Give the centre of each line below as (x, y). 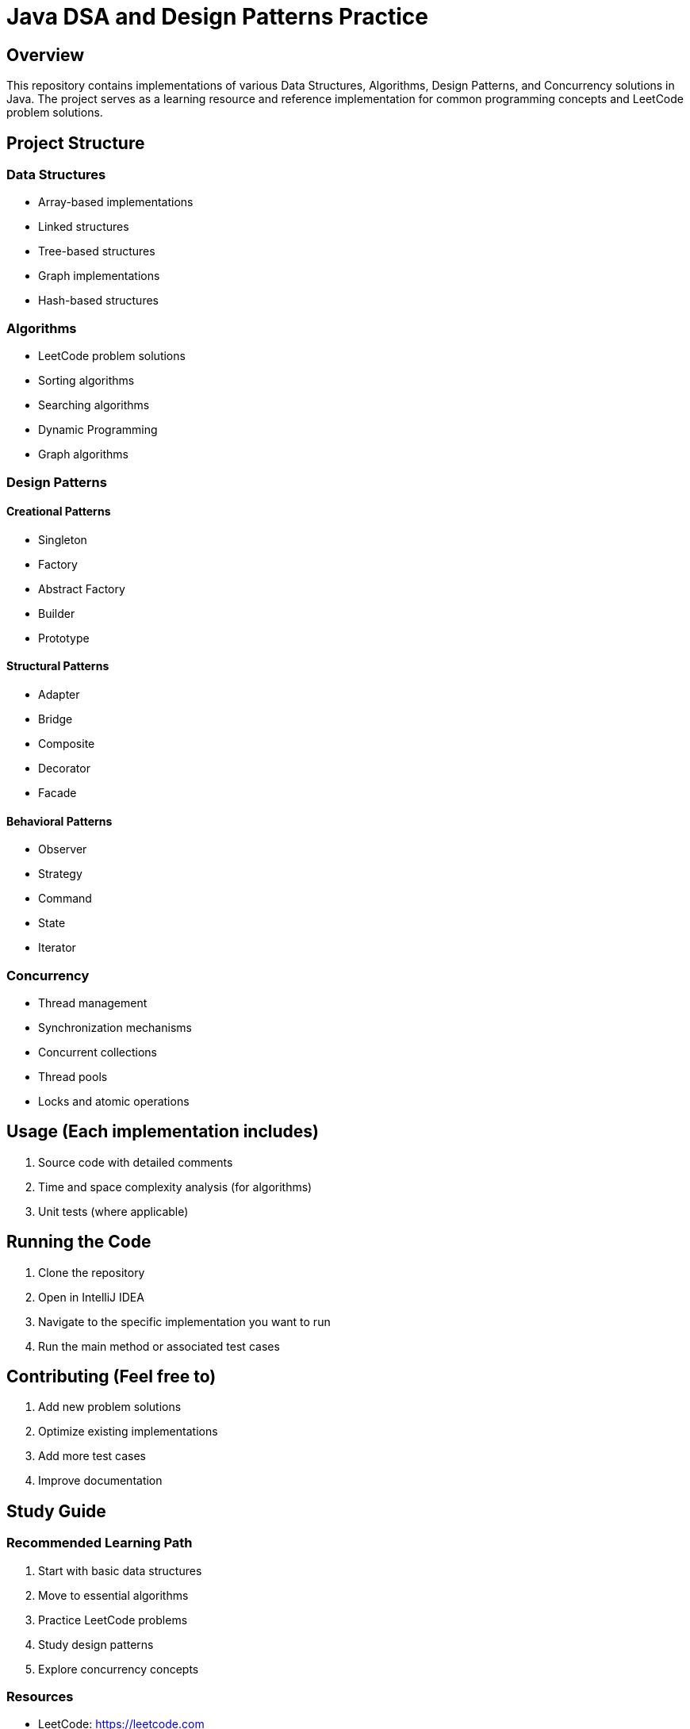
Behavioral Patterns (59, 821)
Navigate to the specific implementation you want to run (184, 1321)
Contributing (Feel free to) (111, 1377)
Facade (57, 792)
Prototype (64, 638)
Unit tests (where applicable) (113, 1211)
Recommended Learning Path (100, 1543)
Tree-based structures (97, 251)
